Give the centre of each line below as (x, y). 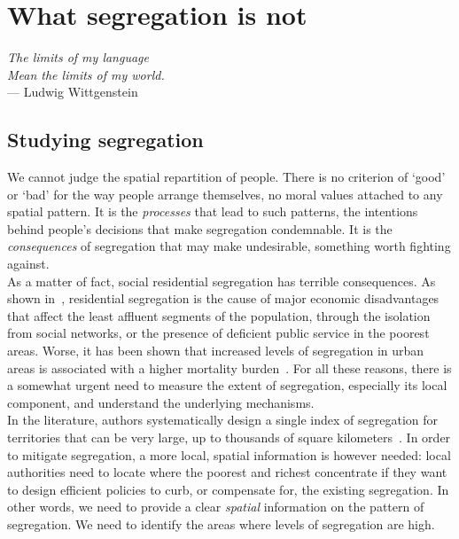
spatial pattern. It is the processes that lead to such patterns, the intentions (213, 211)
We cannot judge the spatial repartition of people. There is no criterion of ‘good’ (226, 177)
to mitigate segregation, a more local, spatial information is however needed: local (229, 454)
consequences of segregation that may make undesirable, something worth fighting (229, 246)
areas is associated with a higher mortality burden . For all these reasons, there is (229, 367)
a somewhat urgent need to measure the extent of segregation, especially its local (227, 385)
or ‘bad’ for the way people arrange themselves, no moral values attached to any (225, 194)
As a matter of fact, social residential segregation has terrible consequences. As (222, 281)
